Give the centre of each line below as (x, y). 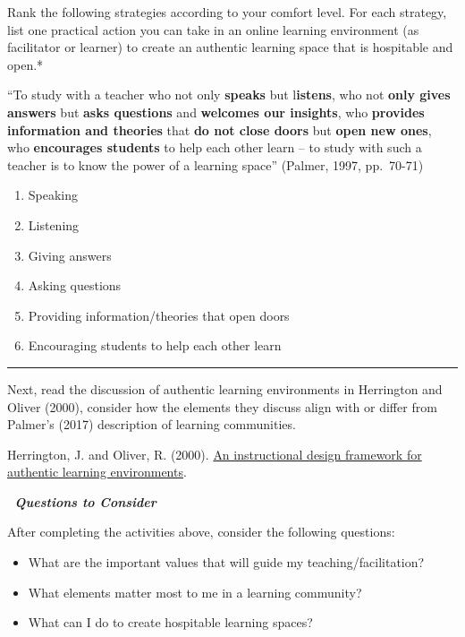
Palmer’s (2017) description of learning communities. (152, 424)
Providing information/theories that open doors (159, 315)
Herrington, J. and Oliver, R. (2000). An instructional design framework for (215, 454)
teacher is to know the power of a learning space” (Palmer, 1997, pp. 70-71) (216, 164)
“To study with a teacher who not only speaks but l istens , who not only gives (229, 95)
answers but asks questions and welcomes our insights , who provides (216, 112)
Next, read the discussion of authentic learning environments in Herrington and (225, 388)
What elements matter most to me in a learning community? (195, 592)
